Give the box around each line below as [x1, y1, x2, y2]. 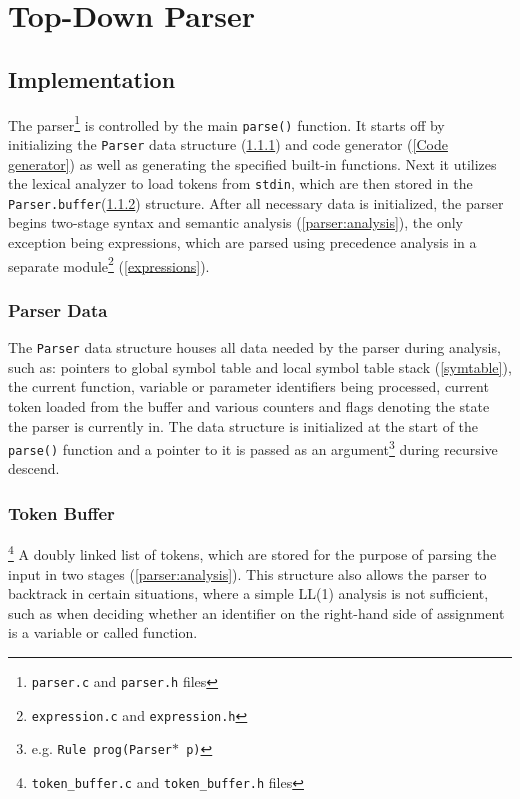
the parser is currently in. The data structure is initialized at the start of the [8, 415, 479, 436]
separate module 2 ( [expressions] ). [8, 252, 210, 276]
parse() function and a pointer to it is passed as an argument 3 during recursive [8, 436, 498, 459]
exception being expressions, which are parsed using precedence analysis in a [8, 232, 477, 253]
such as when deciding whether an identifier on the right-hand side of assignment [8, 602, 505, 623]
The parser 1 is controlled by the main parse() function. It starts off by [8, 111, 445, 135]
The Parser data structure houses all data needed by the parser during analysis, [8, 337, 501, 358]
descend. [8, 458, 60, 479]
